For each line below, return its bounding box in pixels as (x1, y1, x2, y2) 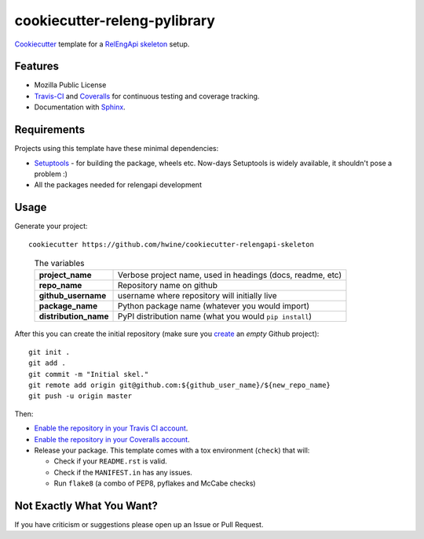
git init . (28, 347, 71, 356)
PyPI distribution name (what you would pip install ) (117, 311, 313, 322)
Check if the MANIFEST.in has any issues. (53, 467, 192, 477)
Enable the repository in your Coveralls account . (34, 434, 190, 444)
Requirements (14, 123, 86, 137)
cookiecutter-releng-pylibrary (14, 12, 216, 29)
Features (14, 60, 59, 73)
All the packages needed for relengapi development (34, 180, 202, 190)
